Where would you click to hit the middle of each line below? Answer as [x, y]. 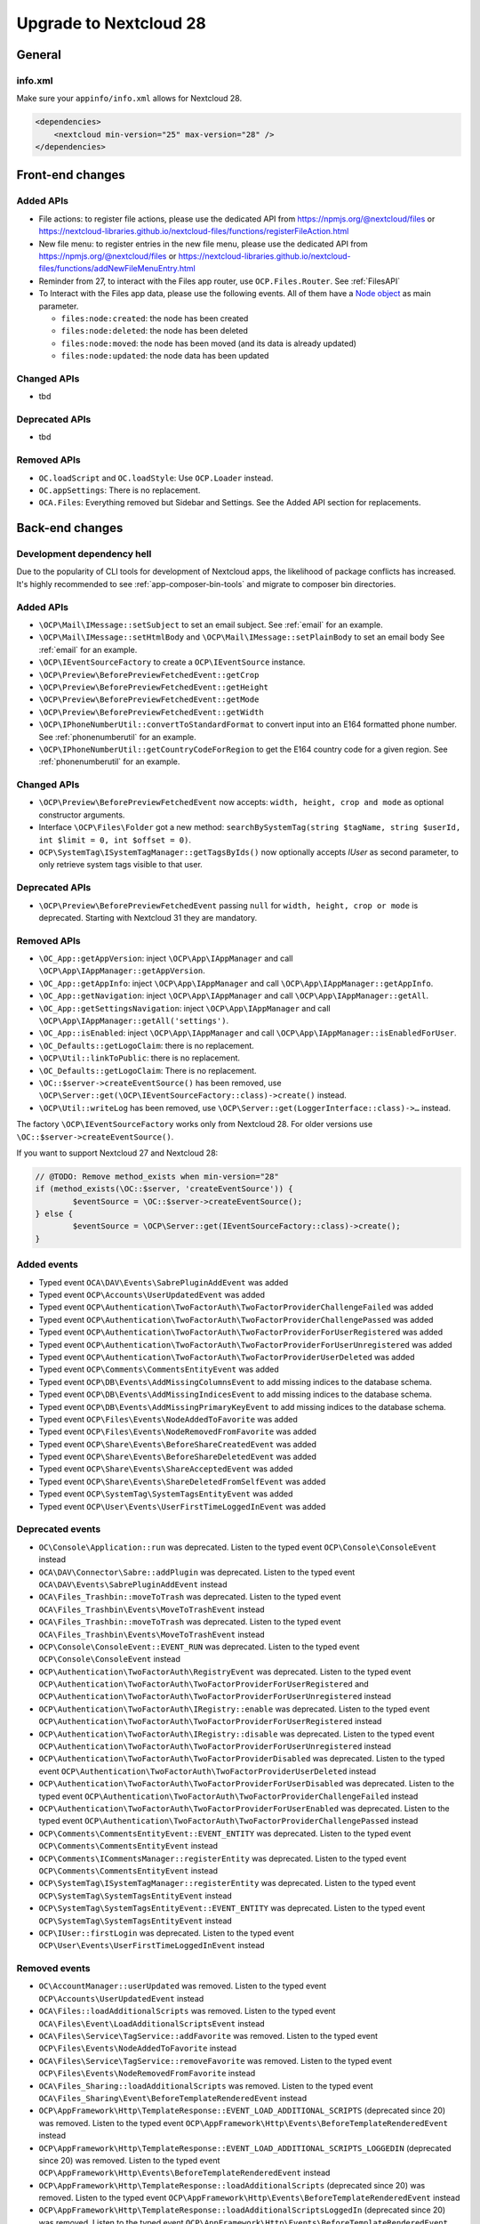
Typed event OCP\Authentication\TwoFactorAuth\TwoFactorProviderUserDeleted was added [227, 1357]
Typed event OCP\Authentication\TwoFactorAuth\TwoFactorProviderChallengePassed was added [236, 1319]
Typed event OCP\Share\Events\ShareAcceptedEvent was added [166, 1469]
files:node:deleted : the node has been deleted [155, 331]
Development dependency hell [84, 554]
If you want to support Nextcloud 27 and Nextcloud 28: [117, 1153]
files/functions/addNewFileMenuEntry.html [117, 269]
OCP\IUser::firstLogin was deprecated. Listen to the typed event [166, 1933]
